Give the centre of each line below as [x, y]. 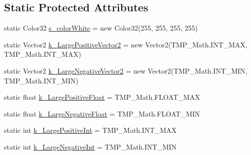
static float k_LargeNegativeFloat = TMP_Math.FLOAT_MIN [102, 113]
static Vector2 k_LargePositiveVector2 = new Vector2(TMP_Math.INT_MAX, [126, 44]
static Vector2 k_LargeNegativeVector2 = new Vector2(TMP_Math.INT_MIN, [126, 70]
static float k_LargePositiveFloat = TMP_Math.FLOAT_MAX [102, 97]
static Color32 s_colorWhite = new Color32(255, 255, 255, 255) [101, 28]
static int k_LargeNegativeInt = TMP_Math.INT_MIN [90, 146]
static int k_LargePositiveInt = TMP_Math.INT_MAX [91, 130]
